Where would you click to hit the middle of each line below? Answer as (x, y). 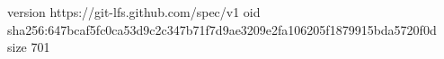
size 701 (29, 47)
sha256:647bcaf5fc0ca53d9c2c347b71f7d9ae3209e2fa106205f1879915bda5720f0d (222, 29)
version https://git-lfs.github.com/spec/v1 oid (134, 12)
